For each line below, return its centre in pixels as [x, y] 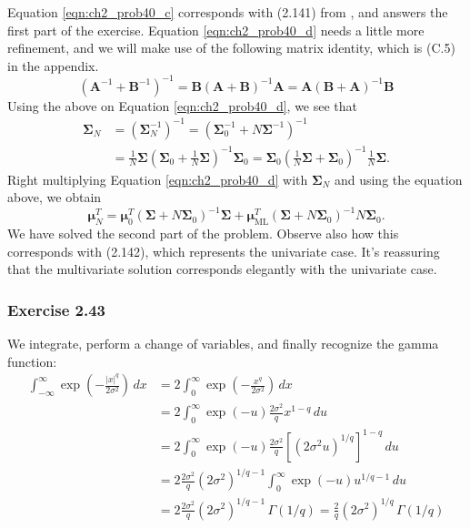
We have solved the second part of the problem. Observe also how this [203, 234]
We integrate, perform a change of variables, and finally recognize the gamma [223, 344]
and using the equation [398, 179]
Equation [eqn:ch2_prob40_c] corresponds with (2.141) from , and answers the [228, 12]
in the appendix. [53, 65]
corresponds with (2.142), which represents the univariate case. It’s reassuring [224, 251]
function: [32, 361]
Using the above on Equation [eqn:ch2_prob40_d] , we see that [183, 105]
